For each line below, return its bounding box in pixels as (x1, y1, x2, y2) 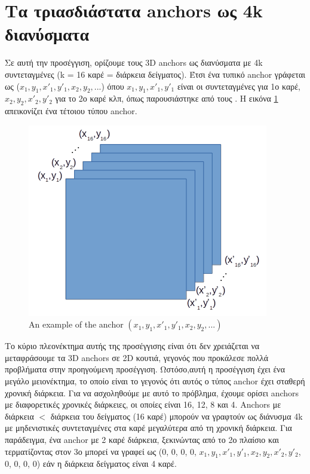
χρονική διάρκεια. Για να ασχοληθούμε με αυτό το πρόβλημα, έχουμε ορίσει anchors (5, 386, 299, 399)
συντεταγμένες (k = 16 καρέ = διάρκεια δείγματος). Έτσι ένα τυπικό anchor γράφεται (5, 68, 306, 80)
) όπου (101, 79, 124, 92)
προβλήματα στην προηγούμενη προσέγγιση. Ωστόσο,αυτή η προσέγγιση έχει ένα (5, 363, 286, 375)
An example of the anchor (29, 318, 124, 331)
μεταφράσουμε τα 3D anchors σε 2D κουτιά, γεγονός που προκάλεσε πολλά (5, 351, 268, 363)
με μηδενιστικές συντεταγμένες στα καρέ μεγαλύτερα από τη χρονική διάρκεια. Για (5, 421, 292, 434)
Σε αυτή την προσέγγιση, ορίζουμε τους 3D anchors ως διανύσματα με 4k (5, 56, 263, 69)
